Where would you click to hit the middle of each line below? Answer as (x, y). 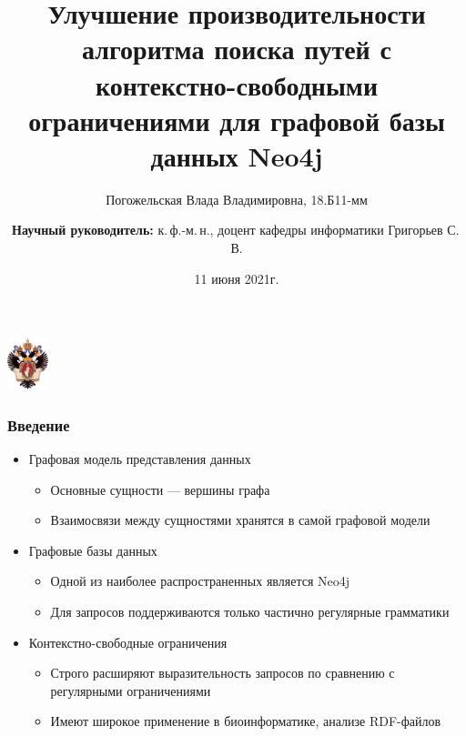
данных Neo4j (237, 155)
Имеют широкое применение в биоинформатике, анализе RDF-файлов (246, 721)
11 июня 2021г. (237, 278)
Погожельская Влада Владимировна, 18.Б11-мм (237, 199)
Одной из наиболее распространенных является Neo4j (200, 581)
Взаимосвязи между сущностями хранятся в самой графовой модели (240, 520)
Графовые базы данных (93, 550)
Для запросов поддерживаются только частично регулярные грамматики (250, 611)
